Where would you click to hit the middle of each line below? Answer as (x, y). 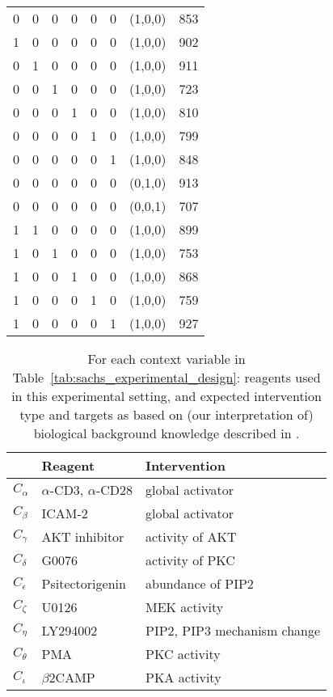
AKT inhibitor (83, 536)
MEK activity (185, 607)
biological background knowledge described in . (166, 433)
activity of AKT (191, 536)
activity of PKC (190, 560)
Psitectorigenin (84, 583)
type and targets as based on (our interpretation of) (166, 414)
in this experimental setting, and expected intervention (166, 396)
